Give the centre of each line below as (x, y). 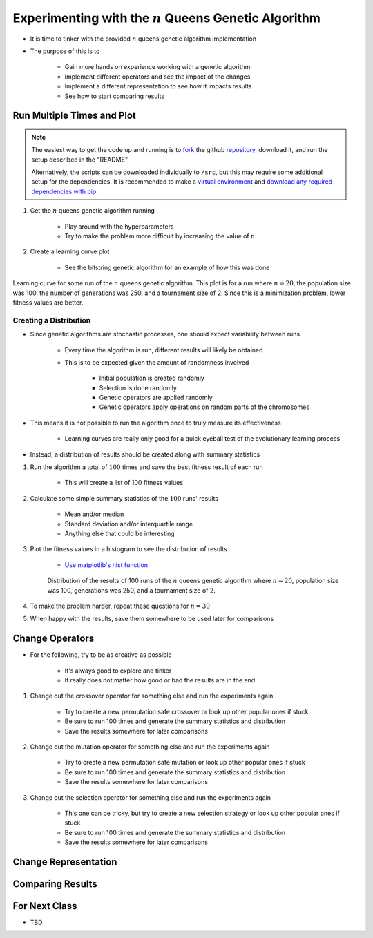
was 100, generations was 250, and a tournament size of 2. (131, 590)
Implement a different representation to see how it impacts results (158, 86)
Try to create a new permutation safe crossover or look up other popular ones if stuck (186, 711)
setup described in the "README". (80, 160)
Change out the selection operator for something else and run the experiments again (150, 797)
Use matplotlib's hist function (106, 565)
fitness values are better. (48, 302)
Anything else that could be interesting (120, 533)
